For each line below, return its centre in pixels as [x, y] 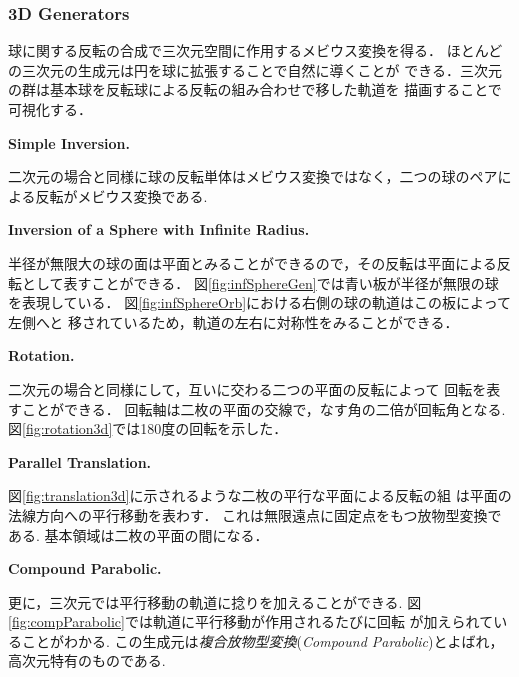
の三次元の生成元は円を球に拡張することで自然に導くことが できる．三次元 [255, 69]
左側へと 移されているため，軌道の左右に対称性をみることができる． [233, 321]
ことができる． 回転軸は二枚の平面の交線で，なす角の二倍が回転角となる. [263, 408]
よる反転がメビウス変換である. [108, 195]
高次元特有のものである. [87, 660]
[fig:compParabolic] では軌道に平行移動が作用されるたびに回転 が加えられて [251, 621]
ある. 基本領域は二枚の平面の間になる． [138, 534]
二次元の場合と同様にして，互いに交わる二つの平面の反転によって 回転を [247, 388]
